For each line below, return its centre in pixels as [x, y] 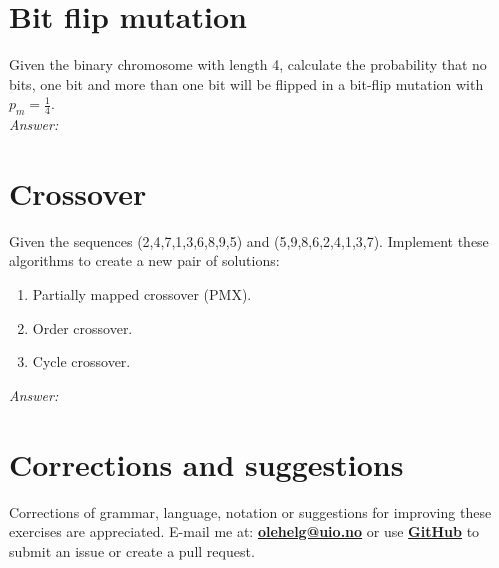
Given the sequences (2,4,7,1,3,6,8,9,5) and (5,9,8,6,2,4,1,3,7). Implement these [249, 240]
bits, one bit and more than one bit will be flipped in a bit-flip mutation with [246, 83]
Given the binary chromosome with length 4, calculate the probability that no [248, 64]
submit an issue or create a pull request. [132, 550]
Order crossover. [82, 327]
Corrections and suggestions [206, 463]
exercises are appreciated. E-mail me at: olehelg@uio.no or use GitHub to [244, 531]
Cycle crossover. [81, 361]
